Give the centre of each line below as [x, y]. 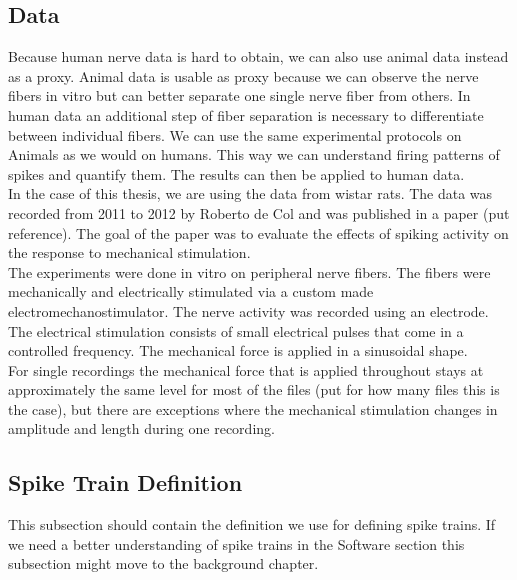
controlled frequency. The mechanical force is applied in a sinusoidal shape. [238, 350]
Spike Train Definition [125, 482]
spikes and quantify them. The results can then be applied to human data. [236, 173]
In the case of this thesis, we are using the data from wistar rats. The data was [250, 193]
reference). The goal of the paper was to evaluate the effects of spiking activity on [258, 232]
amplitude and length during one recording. [141, 428]
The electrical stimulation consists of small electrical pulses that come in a [236, 330]
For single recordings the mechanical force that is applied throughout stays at [246, 369]
